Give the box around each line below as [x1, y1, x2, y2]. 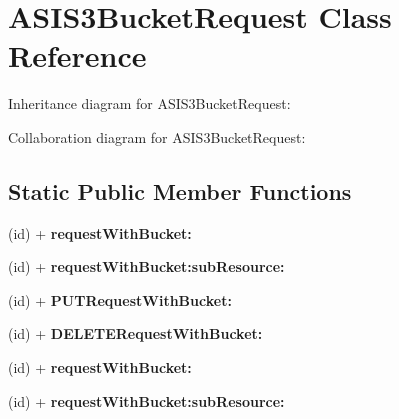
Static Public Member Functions [8, 175, 352, 206]
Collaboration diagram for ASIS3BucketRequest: [8, 126, 306, 147]
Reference [8, 35, 147, 76]
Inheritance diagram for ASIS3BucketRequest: [8, 93, 291, 114]
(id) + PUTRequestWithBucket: [8, 289, 232, 310]
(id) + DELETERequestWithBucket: [8, 323, 263, 344]
